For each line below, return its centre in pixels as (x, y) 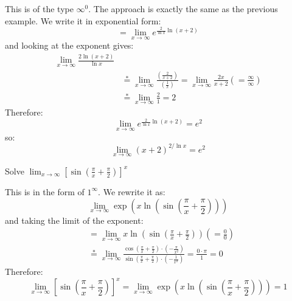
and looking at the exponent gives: (69, 45)
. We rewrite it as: (132, 191)
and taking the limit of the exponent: (74, 220)
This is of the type (39, 9)
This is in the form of (45, 191)
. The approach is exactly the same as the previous (183, 9)
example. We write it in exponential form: (83, 20)
